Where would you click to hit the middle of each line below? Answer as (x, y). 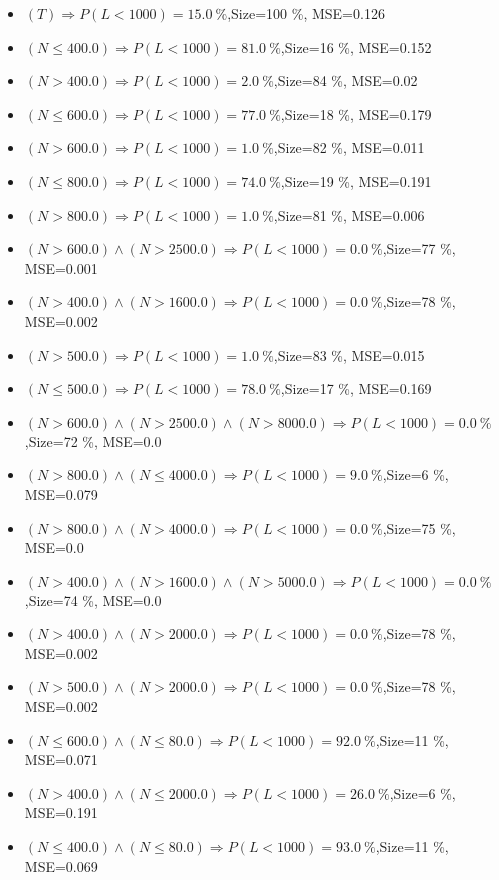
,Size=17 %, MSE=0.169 (356, 388)
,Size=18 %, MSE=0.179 (356, 113)
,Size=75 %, (419, 527)
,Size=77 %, (419, 248)
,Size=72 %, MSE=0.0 (93, 440)
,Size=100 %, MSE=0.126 (306, 13)
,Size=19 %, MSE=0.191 (356, 180)
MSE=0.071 (61, 759)
